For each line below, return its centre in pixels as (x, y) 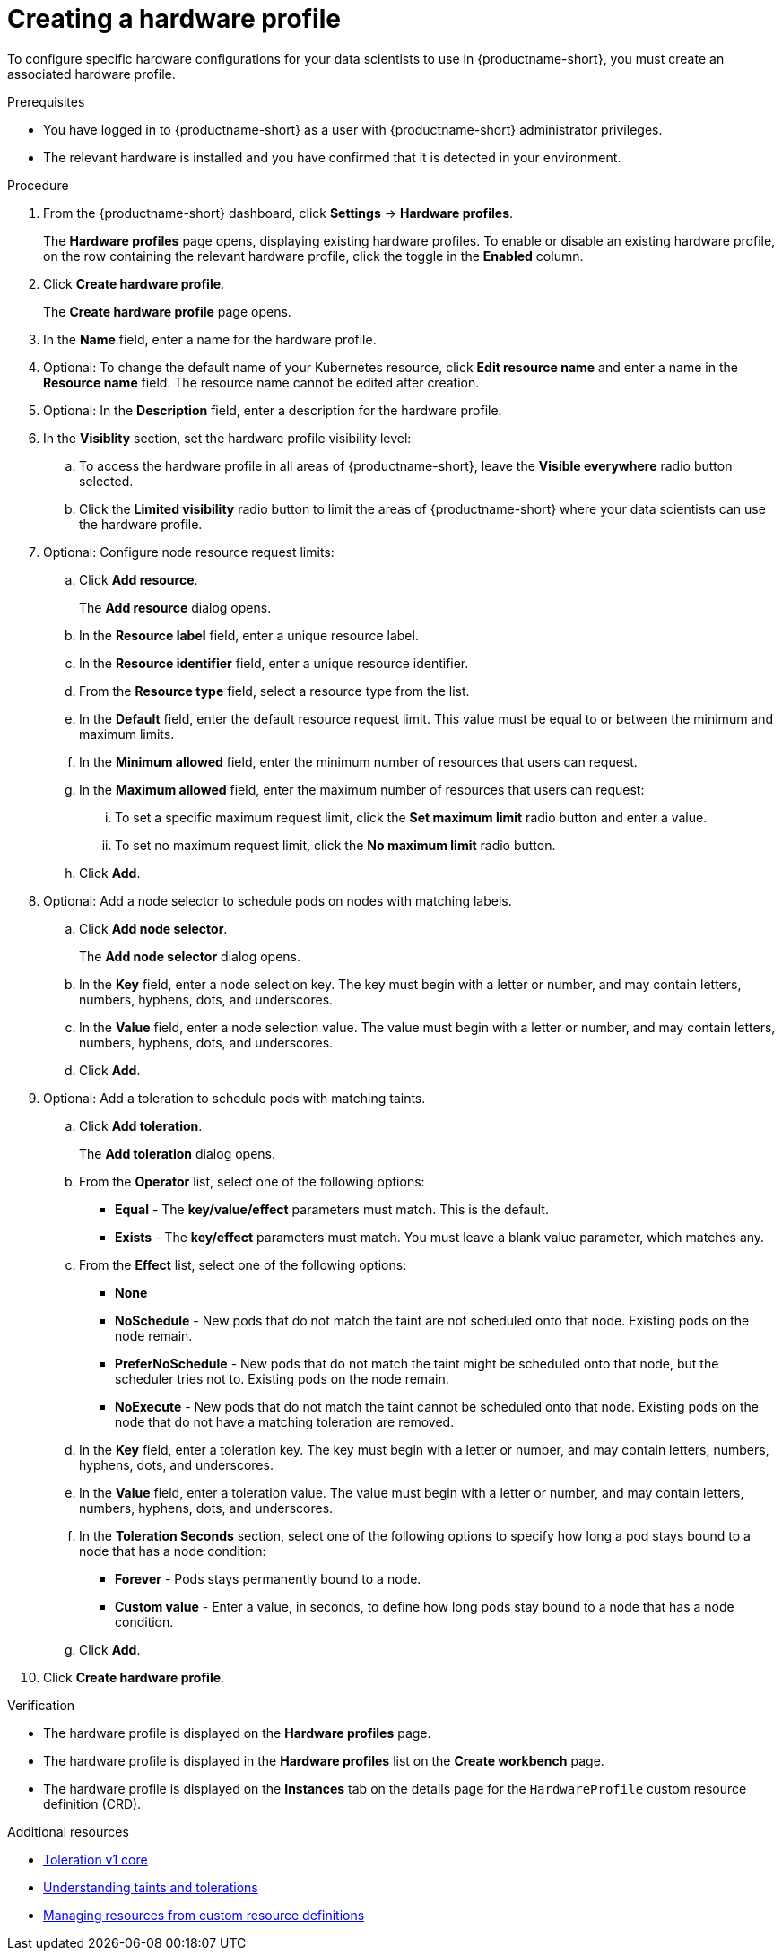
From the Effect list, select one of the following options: (243, 1264)
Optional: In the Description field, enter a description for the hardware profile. (273, 410)
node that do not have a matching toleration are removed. (285, 1421)
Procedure (38, 185)
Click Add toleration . (141, 1125)
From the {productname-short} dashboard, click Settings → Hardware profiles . (278, 213)
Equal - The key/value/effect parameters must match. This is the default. (332, 1209)
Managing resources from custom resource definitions (204, 1915)
